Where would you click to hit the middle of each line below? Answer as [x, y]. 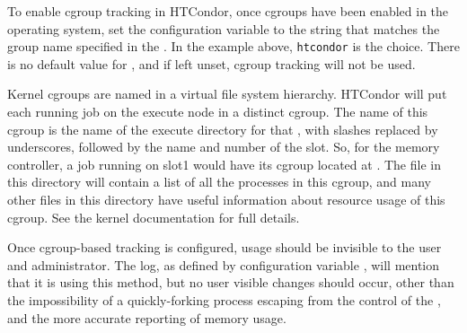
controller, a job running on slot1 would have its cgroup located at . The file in [224, 164]
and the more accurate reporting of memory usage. [147, 317]
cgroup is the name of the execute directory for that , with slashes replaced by [223, 129]
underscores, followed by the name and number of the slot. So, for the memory [224, 147]
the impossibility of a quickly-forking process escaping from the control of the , [224, 299]
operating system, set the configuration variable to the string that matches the [224, 28]
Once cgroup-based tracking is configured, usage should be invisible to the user [225, 247]
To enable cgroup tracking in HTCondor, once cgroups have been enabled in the [228, 11]
